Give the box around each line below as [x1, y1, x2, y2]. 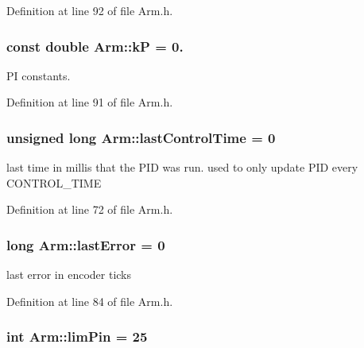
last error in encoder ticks [6, 266, 132, 283]
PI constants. [6, 67, 71, 83]
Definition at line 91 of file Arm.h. [6, 94, 173, 110]
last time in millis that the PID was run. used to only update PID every [6, 159, 358, 176]
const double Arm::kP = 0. [6, 36, 184, 56]
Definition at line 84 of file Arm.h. [6, 292, 173, 309]
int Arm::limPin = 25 [6, 327, 148, 346]
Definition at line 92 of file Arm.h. [6, 2, 173, 18]
